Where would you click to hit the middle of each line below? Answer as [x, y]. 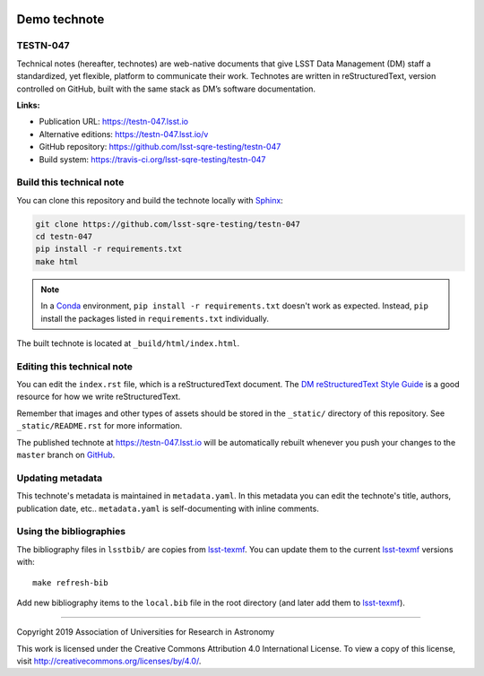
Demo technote [60, 19]
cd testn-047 [64, 237]
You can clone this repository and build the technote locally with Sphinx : [150, 200]
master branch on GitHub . [66, 455]
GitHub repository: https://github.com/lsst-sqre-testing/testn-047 [160, 147]
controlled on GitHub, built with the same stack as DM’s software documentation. [166, 89]
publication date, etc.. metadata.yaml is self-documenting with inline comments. [168, 508]
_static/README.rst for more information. [99, 426]
